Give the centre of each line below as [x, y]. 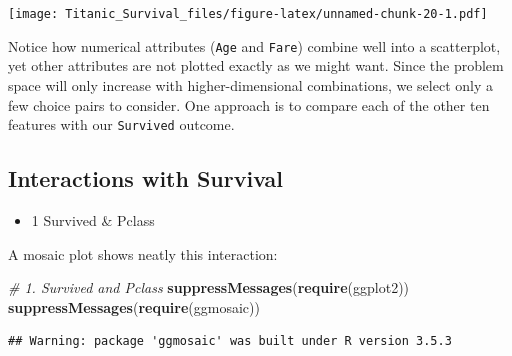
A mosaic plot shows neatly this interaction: [143, 253]
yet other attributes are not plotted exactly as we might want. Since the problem [256, 65]
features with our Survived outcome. [121, 124]
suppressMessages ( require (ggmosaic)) [134, 306]
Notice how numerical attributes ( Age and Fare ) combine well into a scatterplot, [254, 45]
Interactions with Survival [146, 178]
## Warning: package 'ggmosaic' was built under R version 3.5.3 [230, 341]
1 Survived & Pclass [93, 219]
